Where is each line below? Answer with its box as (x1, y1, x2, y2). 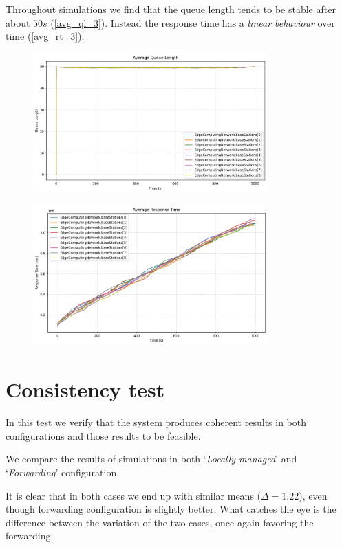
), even (299, 488, 328, 502)
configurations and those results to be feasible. (6, 428, 201, 443)
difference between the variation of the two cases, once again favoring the (6, 515, 314, 529)
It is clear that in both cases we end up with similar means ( (6, 488, 261, 502)
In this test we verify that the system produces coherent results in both (6, 415, 306, 429)
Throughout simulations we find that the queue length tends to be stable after (6, 2, 336, 16)
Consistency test (6, 375, 165, 403)
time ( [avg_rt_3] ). (6, 29, 85, 43)
